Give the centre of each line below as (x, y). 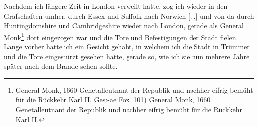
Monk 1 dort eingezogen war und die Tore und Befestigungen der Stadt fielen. (121, 36)
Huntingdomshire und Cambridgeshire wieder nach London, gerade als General (124, 25)
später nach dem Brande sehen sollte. (61, 66)
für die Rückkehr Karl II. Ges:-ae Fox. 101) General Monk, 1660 (113, 100)
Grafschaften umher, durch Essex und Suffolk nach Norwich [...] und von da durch (129, 16)
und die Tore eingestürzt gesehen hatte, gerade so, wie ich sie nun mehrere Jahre (127, 56)
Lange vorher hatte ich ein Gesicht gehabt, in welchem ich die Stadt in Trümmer (127, 47)
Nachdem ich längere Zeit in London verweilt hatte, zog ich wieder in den (116, 6)
